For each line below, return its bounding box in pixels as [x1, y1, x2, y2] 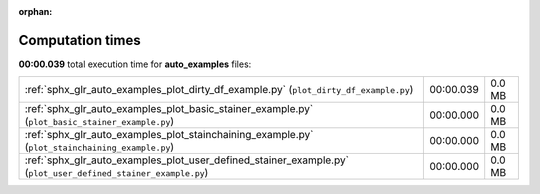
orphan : [18, 6, 53, 17]
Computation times [18, 31, 141, 49]
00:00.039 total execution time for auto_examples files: [18, 58, 252, 70]
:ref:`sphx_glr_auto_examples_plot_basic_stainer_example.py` [24, 102, 314, 116]
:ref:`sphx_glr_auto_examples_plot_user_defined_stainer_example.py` [24, 153, 350, 167]
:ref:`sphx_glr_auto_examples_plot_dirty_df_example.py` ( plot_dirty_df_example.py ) [24, 83, 414, 97]
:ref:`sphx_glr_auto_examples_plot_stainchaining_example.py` [24, 128, 314, 142]
